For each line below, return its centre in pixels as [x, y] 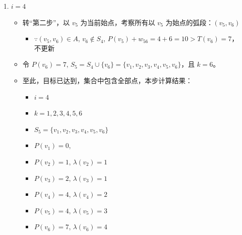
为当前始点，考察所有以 [118, 22]
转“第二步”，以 [46, 22]
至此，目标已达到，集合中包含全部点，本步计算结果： [107, 80]
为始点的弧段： [189, 22]
